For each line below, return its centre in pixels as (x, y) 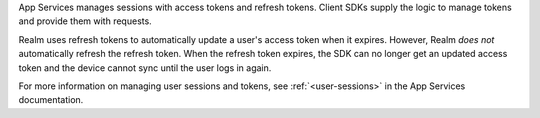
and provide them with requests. (85, 21)
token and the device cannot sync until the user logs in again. (145, 67)
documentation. (51, 100)
